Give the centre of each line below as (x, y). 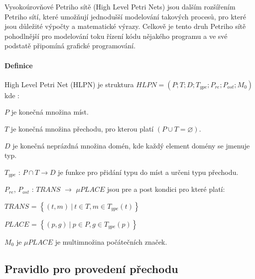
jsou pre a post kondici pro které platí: (166, 189)
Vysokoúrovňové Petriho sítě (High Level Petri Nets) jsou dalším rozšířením (120, 6)
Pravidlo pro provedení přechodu (91, 268)
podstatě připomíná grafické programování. (70, 46)
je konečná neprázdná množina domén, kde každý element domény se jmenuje (131, 145)
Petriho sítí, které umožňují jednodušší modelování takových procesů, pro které (125, 16)
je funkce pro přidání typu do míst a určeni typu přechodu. (148, 172)
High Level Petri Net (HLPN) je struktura (69, 84)
